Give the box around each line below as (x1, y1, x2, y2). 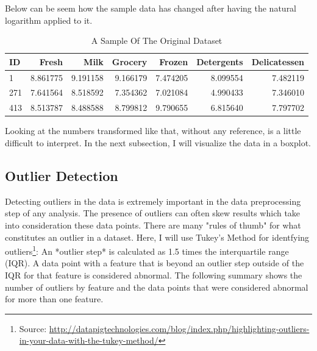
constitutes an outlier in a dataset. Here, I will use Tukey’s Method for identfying (5, 230, 310, 243)
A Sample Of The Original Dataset (91, 34, 223, 47)
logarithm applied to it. (5, 13, 93, 26)
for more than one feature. (5, 292, 104, 305)
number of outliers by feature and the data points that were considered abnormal (5, 280, 308, 293)
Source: (19, 322, 47, 335)
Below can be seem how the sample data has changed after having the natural (5, 2, 297, 14)
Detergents (196, 55, 243, 68)
